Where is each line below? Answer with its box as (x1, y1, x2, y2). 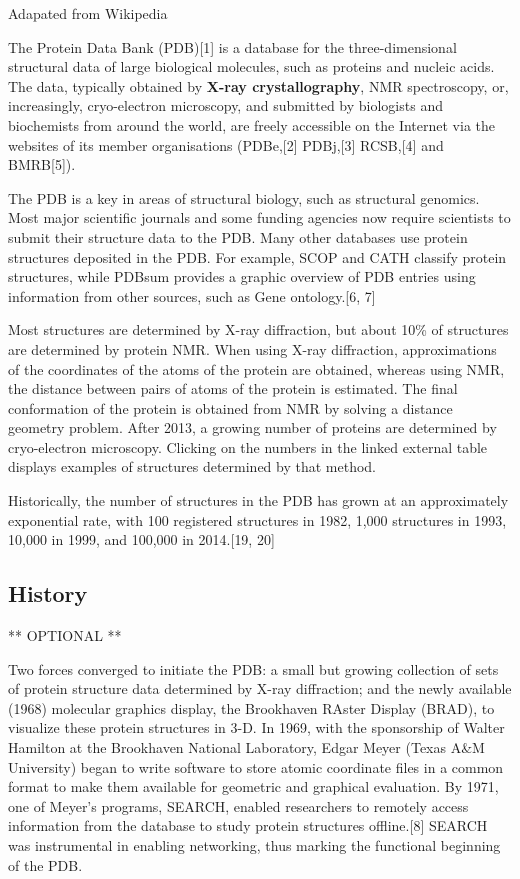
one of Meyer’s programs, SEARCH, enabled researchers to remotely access (8, 795, 469, 816)
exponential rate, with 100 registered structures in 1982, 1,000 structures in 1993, (8, 509, 507, 530)
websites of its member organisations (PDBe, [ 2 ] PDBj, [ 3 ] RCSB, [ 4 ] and (8, 134, 444, 155)
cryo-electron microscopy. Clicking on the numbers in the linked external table (8, 436, 488, 457)
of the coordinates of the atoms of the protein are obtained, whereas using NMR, (8, 358, 505, 379)
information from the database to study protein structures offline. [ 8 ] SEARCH (8, 815, 488, 836)
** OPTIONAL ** (8, 625, 122, 646)
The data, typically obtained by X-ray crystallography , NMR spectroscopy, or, (8, 75, 509, 96)
